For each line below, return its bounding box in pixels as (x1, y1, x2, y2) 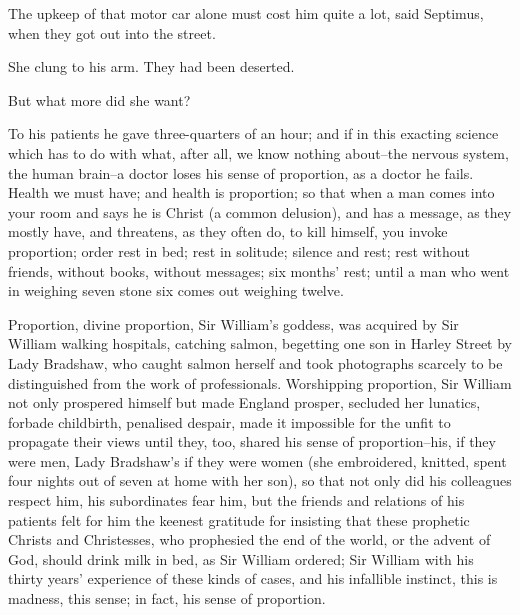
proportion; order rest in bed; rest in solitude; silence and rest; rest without (8, 240, 471, 261)
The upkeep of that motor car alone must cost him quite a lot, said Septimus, (8, 3, 484, 23)
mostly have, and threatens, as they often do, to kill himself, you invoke (8, 221, 448, 242)
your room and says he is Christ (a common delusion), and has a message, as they (8, 201, 512, 222)
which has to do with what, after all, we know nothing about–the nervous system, (8, 142, 509, 163)
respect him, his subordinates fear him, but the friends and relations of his (8, 490, 465, 511)
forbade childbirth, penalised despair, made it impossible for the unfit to (8, 411, 451, 432)
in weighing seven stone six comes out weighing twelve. (8, 280, 344, 301)
